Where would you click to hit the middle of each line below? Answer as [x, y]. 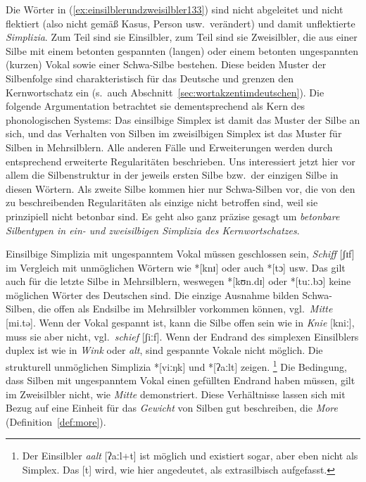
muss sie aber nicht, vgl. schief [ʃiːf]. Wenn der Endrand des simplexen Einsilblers [182, 336]
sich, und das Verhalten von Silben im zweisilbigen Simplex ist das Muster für [174, 133]
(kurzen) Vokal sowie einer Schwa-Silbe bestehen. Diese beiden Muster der [166, 64]
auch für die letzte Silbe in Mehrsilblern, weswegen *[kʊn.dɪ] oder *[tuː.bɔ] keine [178, 281]
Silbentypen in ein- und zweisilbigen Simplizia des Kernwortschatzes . [153, 230]
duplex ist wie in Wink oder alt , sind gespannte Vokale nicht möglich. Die [164, 350]
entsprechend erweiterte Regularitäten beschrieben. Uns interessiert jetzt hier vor [181, 161]
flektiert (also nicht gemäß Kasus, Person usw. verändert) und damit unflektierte [181, 23]
